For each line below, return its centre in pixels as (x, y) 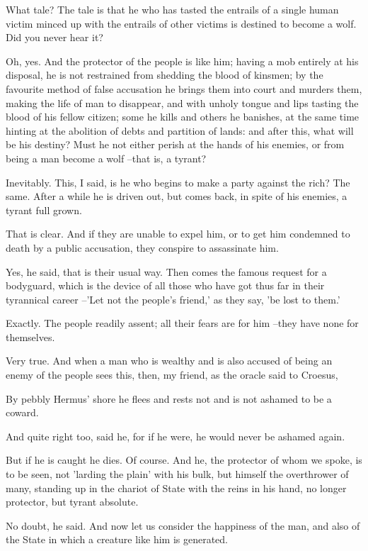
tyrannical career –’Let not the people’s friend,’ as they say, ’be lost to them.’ (173, 299)
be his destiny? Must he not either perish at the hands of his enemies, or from (175, 144)
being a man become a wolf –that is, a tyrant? (106, 158)
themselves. (30, 336)
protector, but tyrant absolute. (72, 502)
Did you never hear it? (54, 37)
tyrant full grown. (44, 210)
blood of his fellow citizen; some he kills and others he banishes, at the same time (183, 117)
